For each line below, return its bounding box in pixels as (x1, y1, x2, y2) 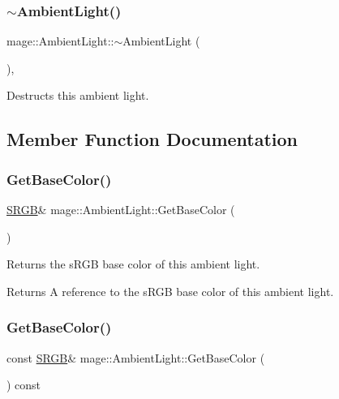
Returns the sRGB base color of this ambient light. (6, 255, 260, 272)
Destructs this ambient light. (6, 87, 149, 104)
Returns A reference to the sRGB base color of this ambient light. (6, 282, 334, 299)
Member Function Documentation (6, 127, 298, 152)
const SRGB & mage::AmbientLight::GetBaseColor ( (6, 349, 265, 366)
